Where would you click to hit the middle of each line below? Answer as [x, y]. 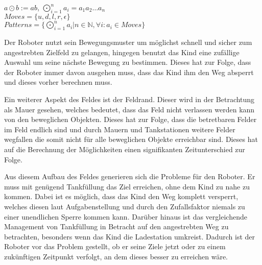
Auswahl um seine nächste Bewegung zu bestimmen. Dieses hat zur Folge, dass [128, 62]
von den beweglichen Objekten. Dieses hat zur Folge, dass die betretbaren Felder [130, 119]
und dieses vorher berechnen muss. [58, 82]
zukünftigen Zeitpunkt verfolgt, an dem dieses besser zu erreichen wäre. [116, 256]
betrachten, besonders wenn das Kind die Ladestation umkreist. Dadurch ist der [130, 236]
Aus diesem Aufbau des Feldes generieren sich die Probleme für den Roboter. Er [130, 176]
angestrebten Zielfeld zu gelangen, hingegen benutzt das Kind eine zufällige [122, 52]
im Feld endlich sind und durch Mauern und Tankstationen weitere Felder [120, 129]
